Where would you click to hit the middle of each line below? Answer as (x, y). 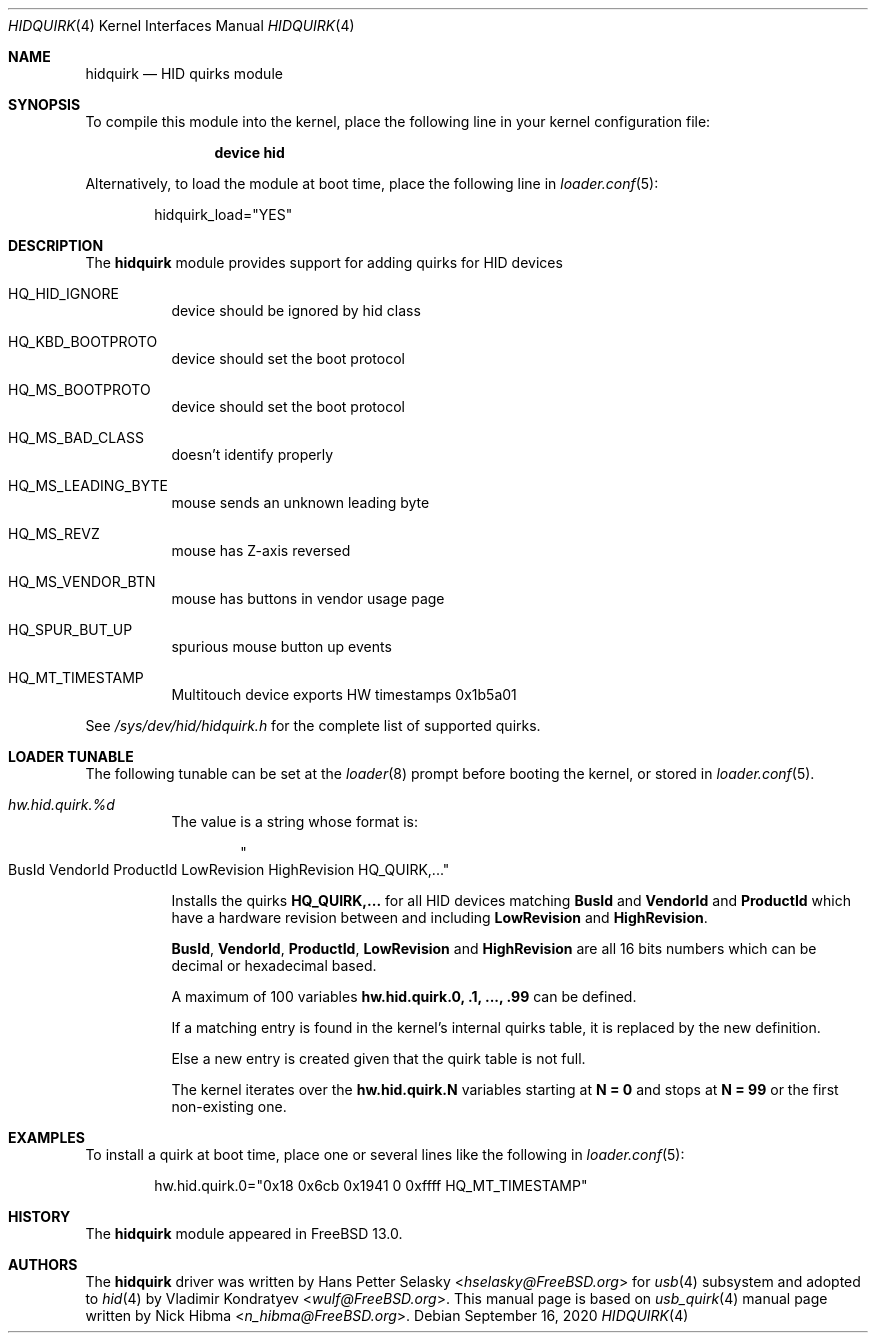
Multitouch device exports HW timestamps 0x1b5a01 (344, 694)
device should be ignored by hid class (296, 310)
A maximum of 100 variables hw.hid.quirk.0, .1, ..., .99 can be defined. (404, 996)
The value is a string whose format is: (295, 821)
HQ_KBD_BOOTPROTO (83, 341)
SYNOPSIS (44, 104)
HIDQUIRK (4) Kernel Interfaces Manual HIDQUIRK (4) (181, 25)
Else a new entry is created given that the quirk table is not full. (378, 1058)
